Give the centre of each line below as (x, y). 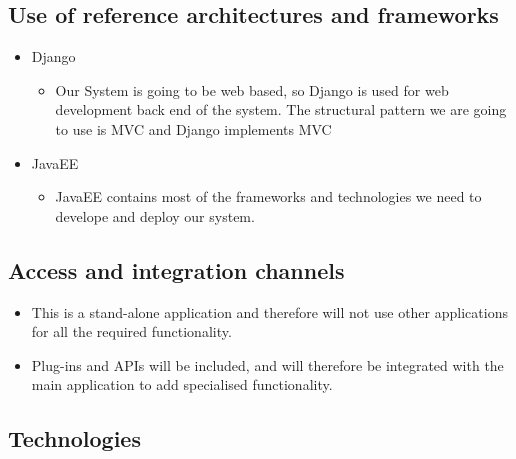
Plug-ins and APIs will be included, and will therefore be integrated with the (267, 364)
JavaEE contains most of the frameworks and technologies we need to (268, 196)
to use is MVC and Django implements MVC (193, 128)
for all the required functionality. (131, 331)
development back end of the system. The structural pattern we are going (281, 109)
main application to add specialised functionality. (182, 384)
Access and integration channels (176, 269)
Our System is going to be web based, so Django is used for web (252, 89)
